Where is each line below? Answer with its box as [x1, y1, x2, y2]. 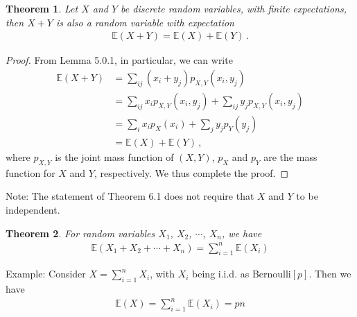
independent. [6, 202, 60, 216]
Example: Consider [6, 266, 86, 281]
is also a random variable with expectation [55, 15, 234, 29]
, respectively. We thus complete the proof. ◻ [94, 165, 289, 180]
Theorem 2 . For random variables [6, 225, 155, 240]
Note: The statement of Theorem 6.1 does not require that [6, 189, 254, 203]
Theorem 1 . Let [6, 1, 78, 15]
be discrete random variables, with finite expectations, [121, 1, 347, 15]
